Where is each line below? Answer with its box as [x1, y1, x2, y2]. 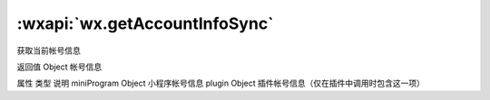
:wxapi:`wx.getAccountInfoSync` [16, 14, 274, 33]
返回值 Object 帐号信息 [16, 61, 103, 72]
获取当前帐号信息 [16, 45, 81, 56]
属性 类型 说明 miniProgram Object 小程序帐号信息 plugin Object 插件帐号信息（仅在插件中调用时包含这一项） [16, 77, 426, 89]
